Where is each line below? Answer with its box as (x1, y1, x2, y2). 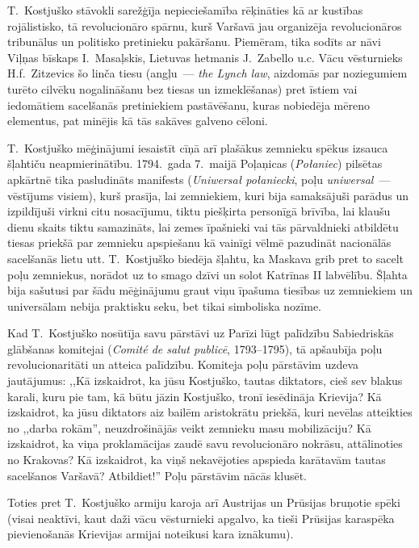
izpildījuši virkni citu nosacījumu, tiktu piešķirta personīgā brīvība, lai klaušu (7, 203, 391, 220)
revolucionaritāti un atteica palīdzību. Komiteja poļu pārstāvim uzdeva (7, 356, 359, 373)
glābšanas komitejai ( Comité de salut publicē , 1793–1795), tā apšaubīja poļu (7, 340, 383, 357)
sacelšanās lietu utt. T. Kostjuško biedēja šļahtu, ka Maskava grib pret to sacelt (7, 249, 404, 266)
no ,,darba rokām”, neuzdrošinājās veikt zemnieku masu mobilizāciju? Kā (7, 419, 371, 436)
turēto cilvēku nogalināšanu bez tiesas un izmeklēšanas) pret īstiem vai (7, 80, 358, 97)
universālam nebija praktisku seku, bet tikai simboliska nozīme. (7, 297, 321, 314)
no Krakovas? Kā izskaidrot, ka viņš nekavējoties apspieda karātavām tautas (7, 451, 386, 468)
